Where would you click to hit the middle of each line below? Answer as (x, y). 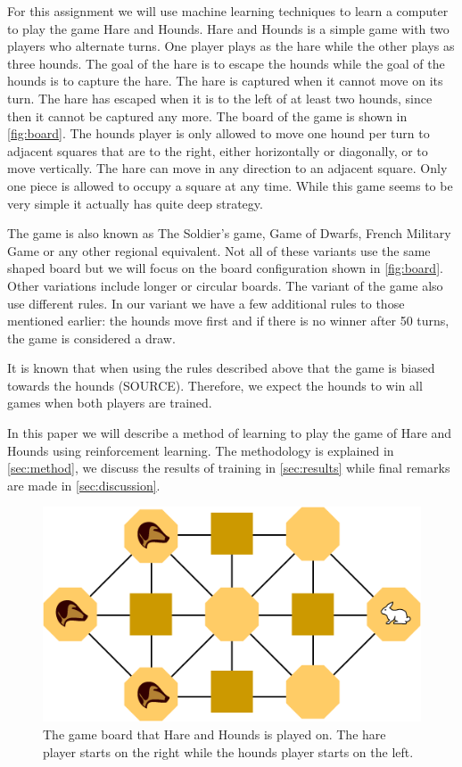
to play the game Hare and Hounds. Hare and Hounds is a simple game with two (228, 28)
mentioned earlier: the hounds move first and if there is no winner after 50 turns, (228, 321)
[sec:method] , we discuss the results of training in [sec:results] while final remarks (229, 468)
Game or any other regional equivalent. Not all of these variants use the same (219, 250)
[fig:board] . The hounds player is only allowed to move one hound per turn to (219, 133)
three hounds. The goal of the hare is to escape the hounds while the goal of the (226, 63)
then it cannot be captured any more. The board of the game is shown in (207, 115)
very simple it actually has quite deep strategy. (135, 203)
